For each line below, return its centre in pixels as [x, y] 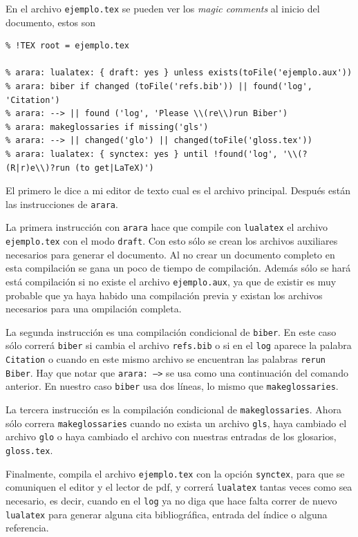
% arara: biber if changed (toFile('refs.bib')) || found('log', [159, 87]
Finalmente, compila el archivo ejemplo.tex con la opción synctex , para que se [175, 473]
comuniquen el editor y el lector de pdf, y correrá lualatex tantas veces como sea [179, 487]
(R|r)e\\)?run [38, 168]
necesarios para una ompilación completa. [94, 309]
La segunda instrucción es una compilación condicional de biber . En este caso [171, 331]
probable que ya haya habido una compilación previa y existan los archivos [164, 295]
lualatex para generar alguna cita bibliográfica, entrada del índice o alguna [167, 514]
